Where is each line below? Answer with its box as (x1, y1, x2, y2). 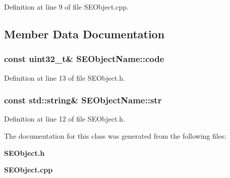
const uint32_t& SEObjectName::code (4, 52, 164, 65)
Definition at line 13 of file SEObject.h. (4, 72, 125, 83)
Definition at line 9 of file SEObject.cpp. (4, 2, 129, 12)
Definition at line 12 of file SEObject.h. (4, 113, 125, 124)
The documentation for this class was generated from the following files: (4, 131, 226, 141)
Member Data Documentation (4, 26, 165, 41)
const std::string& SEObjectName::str (4, 94, 162, 106)
